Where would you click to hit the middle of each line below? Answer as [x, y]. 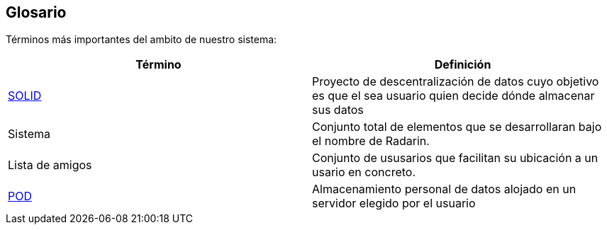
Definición [463, 65]
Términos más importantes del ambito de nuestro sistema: [141, 40]
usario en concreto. [364, 172]
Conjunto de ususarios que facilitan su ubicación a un [455, 158]
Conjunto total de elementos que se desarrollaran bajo [457, 127]
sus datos [338, 110]
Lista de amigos [50, 165]
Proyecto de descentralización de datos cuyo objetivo [456, 82]
